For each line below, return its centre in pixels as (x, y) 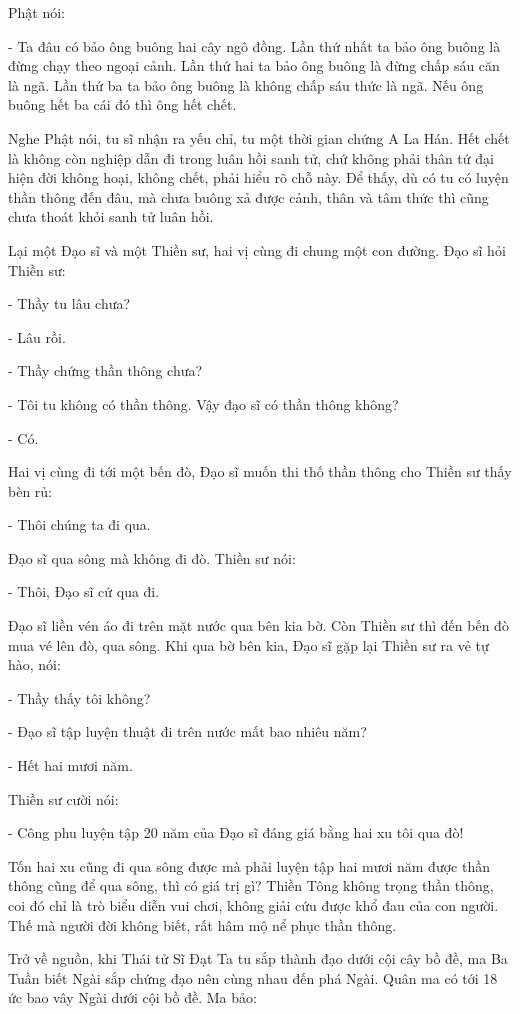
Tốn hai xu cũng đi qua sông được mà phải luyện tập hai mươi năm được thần (249, 865)
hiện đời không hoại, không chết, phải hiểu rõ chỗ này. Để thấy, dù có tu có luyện (258, 177)
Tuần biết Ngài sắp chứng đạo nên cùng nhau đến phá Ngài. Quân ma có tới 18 (253, 977)
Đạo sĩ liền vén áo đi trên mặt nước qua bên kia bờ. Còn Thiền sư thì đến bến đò (258, 625)
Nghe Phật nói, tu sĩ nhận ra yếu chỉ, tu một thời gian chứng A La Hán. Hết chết (259, 137)
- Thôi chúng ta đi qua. (79, 524)
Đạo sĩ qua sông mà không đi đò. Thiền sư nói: (152, 557)
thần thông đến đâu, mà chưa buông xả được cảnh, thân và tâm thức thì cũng (248, 196)
